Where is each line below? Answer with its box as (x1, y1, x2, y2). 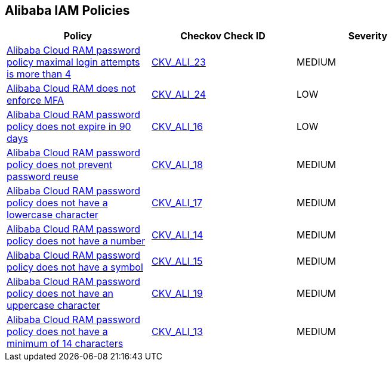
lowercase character (7, 209, 98, 221)
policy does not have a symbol (7, 261, 143, 274)
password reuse (7, 170, 79, 183)
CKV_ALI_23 (151, 56, 206, 69)
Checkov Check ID (180, 30, 266, 42)
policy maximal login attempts (7, 56, 140, 69)
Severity (348, 30, 388, 42)
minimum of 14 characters (7, 337, 124, 350)
